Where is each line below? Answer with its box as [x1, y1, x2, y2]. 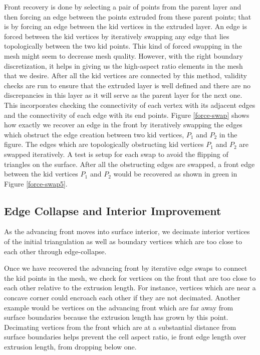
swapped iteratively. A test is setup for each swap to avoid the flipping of [4, 148, 228, 159]
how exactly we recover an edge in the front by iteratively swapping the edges [4, 119, 242, 130]
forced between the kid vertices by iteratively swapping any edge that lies [4, 31, 229, 41]
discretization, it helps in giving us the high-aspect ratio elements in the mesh [4, 60, 243, 71]
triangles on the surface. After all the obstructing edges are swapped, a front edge [4, 158, 255, 169]
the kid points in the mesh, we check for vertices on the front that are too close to [4, 272, 256, 283]
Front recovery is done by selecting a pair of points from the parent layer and [4, 2, 241, 12]
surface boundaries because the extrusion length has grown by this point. [4, 312, 228, 322]
